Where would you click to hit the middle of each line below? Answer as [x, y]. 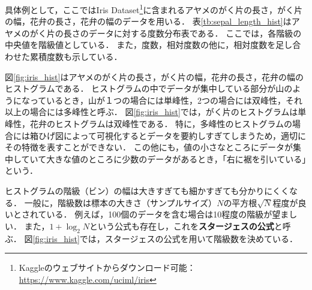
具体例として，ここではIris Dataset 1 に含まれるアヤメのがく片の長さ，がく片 [154, 9]
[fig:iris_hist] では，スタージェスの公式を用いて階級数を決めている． [165, 238]
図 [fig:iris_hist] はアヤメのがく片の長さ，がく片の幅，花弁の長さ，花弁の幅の [154, 76]
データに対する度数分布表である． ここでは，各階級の [195, 33]
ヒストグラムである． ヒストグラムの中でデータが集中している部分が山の [149, 88]
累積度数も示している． [76, 57]
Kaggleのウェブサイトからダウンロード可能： [107, 268]
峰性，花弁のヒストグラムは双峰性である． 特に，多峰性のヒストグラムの [148, 123]
